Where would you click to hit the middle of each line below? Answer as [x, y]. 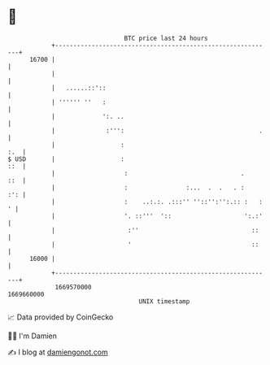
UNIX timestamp [164, 301]
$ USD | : [66, 159]
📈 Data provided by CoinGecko [61, 317]
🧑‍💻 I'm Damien [33, 336]
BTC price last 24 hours [166, 38]
